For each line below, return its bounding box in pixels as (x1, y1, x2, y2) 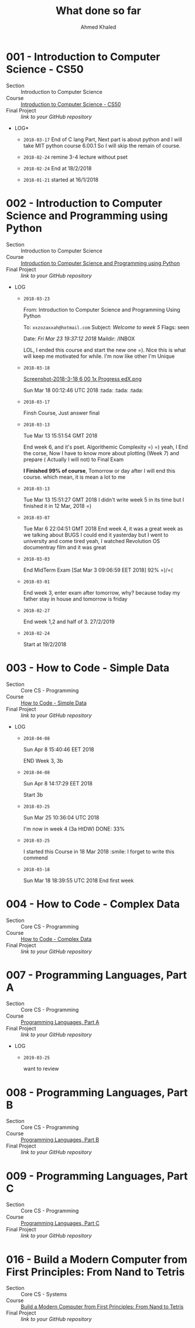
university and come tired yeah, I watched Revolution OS (23, 537, 160, 544)
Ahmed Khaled (80, 23, 117, 30)
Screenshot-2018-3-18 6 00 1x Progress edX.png (23, 375, 142, 382)
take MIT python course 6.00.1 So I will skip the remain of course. (23, 142, 181, 149)
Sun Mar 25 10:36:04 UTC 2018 (23, 814, 100, 821)
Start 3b (23, 791, 43, 798)
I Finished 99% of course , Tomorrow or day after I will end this (23, 467, 176, 474)
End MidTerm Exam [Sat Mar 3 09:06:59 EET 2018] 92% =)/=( (23, 566, 173, 573)
